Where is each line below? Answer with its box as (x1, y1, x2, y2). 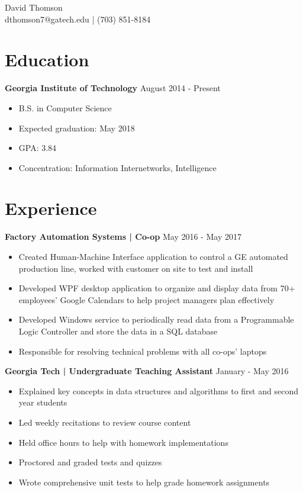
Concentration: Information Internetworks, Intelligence (18, 161, 217, 173)
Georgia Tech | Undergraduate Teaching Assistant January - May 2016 (5, 365, 289, 377)
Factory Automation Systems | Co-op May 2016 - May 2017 (5, 230, 241, 243)
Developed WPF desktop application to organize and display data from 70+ (18, 282, 295, 294)
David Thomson (5, 1, 63, 13)
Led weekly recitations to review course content (18, 416, 191, 428)
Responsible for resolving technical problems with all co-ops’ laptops (18, 345, 267, 357)
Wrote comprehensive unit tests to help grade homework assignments (18, 475, 270, 488)
